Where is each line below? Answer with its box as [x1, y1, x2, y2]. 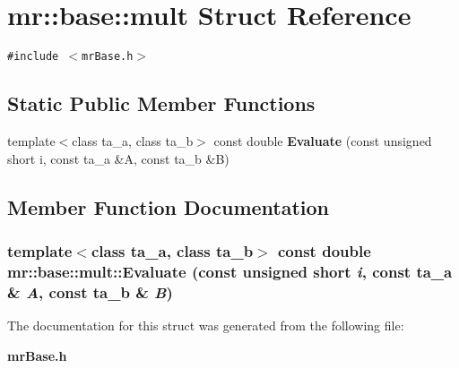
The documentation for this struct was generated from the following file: [7, 316, 404, 335]
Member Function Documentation [7, 193, 330, 220]
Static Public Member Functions [7, 90, 316, 117]
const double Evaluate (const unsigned [213, 131, 432, 150]
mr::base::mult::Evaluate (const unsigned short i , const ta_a [7, 260, 453, 282]
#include [7, 50, 59, 64]
